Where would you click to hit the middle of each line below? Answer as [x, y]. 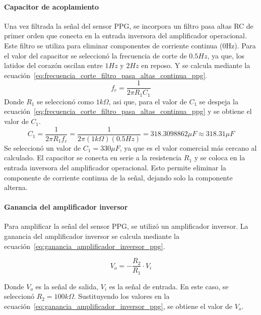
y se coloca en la [220, 157]
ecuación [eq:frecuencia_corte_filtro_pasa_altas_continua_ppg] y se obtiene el [128, 111]
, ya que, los [226, 55]
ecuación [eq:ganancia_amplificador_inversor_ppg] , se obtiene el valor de [118, 306]
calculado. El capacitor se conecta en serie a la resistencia [93, 157]
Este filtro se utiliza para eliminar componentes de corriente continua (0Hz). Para [130, 45]
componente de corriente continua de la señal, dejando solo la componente [118, 177]
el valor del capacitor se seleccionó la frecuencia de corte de [95, 55]
